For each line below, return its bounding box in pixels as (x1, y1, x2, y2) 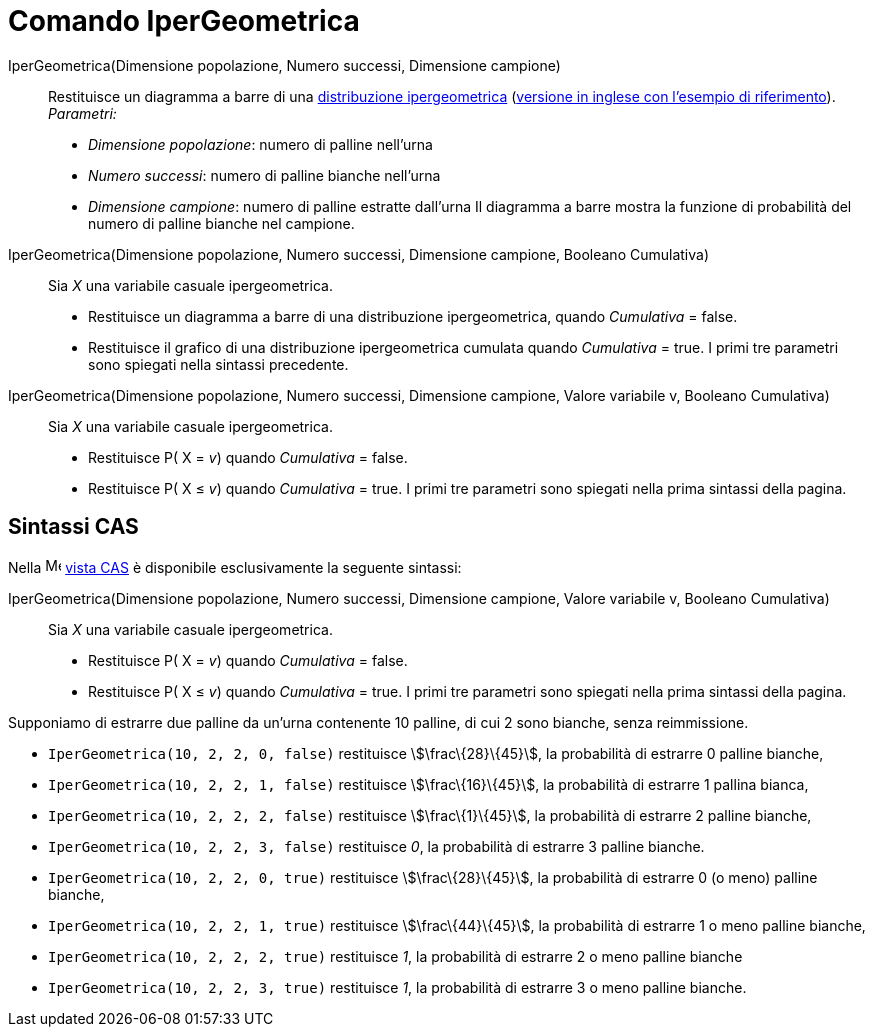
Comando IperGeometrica (8, 4, 360, 38)
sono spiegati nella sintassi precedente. (88, 355, 349, 373)
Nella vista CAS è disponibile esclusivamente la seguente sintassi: (8, 558, 462, 576)
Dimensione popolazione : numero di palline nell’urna (88, 135, 433, 153)
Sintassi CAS (8, 514, 139, 540)
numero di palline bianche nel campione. (88, 214, 355, 232)
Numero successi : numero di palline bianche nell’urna (88, 166, 441, 184)
